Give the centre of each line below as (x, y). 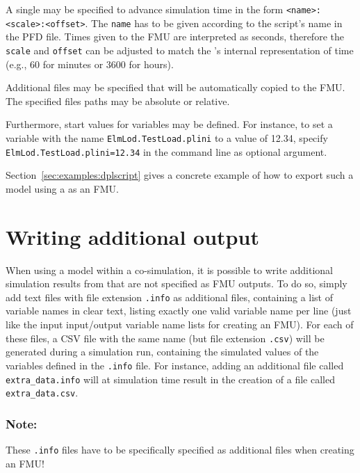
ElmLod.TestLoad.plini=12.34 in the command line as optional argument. (166, 151)
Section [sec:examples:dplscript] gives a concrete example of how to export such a (180, 175)
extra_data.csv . (42, 393)
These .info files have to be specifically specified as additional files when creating (180, 450)
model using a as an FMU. (62, 188)
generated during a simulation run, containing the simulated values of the (162, 352)
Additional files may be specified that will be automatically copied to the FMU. (175, 87)
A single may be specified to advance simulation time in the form (145, 9)
